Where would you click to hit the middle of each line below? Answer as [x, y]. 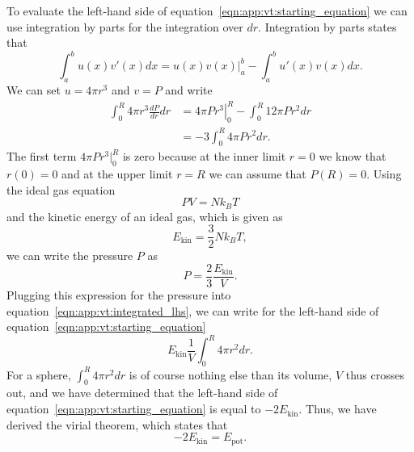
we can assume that [258, 174]
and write [189, 90]
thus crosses [375, 374]
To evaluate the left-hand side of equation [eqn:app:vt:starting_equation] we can [207, 10]
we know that [353, 156]
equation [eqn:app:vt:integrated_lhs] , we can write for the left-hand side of [193, 310]
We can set [34, 90]
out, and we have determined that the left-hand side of [142, 393]
